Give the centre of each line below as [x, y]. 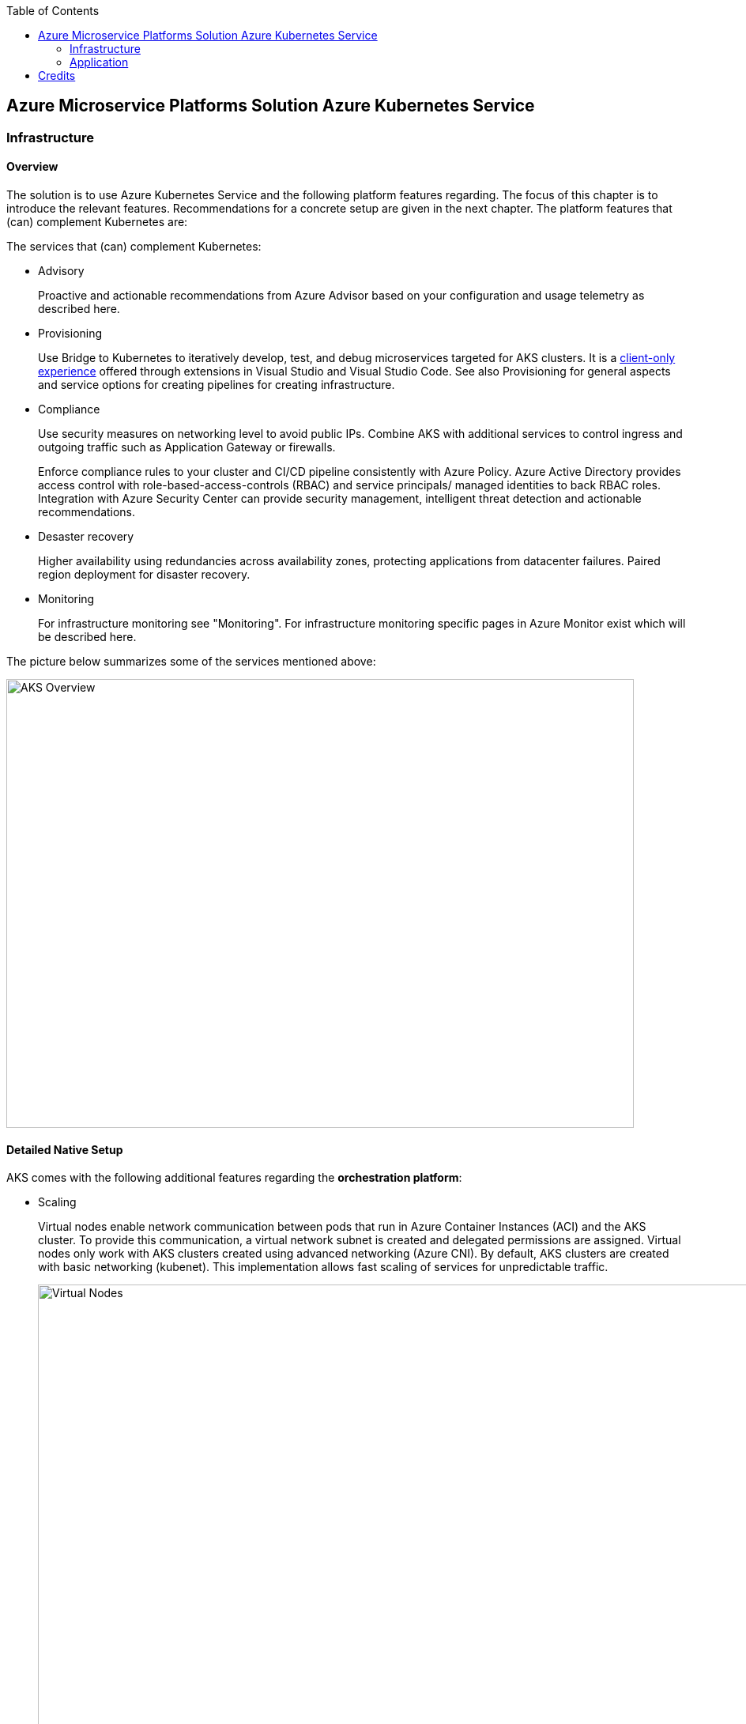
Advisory [61, 271]
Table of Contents [53, 11]
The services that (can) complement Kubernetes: [134, 247]
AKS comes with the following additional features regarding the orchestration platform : [234, 1178]
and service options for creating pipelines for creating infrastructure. [217, 385]
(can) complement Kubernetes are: [97, 222]
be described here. [87, 637]
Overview [32, 167]
